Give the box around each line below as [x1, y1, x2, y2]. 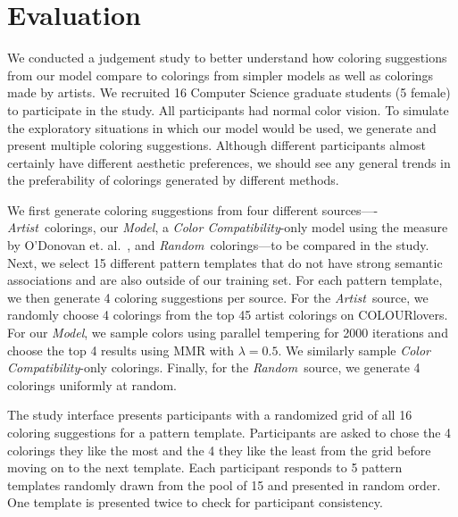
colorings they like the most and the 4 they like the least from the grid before [7, 440, 431, 459]
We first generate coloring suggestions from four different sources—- [7, 200, 379, 219]
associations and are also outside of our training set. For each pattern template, [7, 271, 443, 289]
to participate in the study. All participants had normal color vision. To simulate [7, 100, 449, 119]
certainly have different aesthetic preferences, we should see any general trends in [7, 153, 451, 171]
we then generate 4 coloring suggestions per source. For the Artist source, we [7, 288, 429, 306]
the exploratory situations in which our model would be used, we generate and [7, 118, 437, 137]
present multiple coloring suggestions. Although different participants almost [7, 136, 426, 154]
